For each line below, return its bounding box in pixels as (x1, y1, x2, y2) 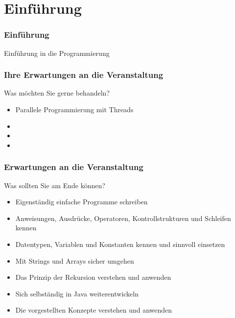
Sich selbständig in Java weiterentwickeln (15, 288, 139, 298)
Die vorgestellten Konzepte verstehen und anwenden (15, 305, 172, 315)
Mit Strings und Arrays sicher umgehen (15, 255, 134, 266)
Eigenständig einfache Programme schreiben (15, 196, 148, 207)
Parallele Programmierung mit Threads (15, 104, 134, 114)
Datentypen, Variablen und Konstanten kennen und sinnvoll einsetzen (15, 239, 225, 249)
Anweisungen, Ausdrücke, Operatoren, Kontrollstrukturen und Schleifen (15, 213, 231, 223)
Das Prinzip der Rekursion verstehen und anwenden (15, 272, 171, 282)
